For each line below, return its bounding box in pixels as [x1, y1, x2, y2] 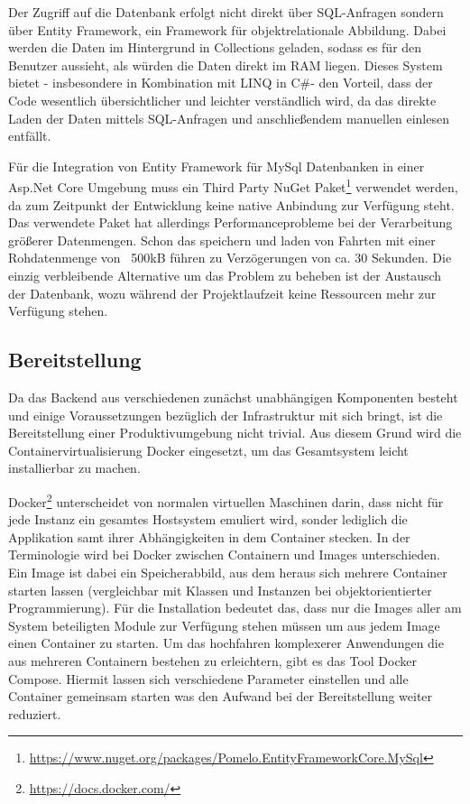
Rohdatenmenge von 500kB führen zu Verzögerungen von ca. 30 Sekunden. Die [8, 248, 452, 267]
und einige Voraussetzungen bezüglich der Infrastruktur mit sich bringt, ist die [8, 405, 443, 424]
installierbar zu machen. [8, 458, 141, 477]
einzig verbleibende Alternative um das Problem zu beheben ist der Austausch [8, 265, 442, 284]
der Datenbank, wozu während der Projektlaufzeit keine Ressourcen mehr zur [8, 283, 437, 302]
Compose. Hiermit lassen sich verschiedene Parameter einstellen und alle [8, 669, 409, 688]
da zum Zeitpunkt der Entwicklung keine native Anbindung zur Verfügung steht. [8, 195, 455, 214]
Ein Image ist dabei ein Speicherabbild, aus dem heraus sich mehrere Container [8, 562, 447, 581]
